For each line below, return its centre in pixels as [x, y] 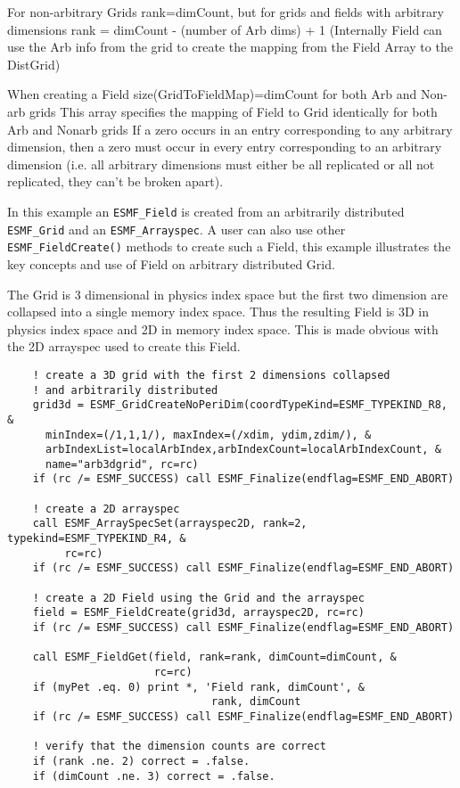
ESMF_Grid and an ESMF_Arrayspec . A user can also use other [177, 229]
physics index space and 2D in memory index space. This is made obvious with [223, 328]
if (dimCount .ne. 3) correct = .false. [154, 776]
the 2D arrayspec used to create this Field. [124, 346]
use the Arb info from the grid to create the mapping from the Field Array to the [230, 47]
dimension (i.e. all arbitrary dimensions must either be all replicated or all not [221, 164]
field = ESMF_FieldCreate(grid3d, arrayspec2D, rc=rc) [198, 613]
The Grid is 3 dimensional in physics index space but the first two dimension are [228, 294]
